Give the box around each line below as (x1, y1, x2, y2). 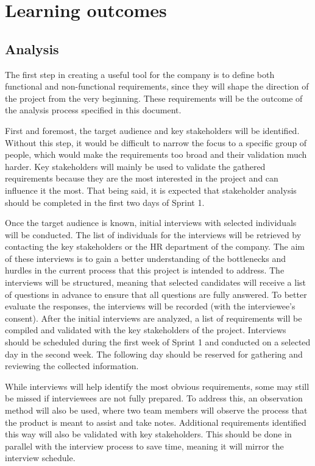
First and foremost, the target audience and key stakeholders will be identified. (5, 124, 300, 136)
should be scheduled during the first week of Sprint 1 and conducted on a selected (5, 336, 311, 348)
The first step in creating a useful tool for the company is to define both (5, 68, 275, 80)
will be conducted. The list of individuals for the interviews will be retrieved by (5, 228, 302, 241)
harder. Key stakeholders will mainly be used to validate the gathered (5, 160, 266, 172)
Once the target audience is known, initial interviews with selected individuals (5, 216, 297, 229)
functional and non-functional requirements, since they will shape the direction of (5, 80, 309, 93)
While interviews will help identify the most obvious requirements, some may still (5, 380, 310, 392)
